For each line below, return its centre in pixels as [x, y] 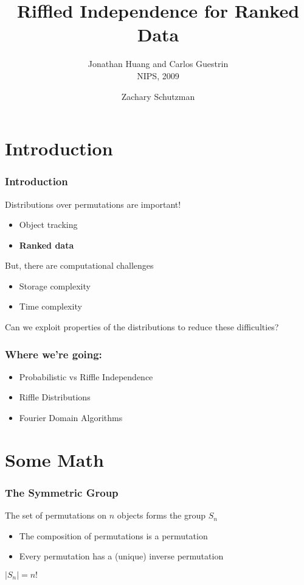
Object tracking [48, 225]
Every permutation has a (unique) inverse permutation [121, 556]
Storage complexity [55, 285]
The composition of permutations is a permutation [113, 535]
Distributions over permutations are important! [93, 204]
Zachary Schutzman [158, 96]
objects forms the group [161, 515]
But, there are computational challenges [79, 265]
